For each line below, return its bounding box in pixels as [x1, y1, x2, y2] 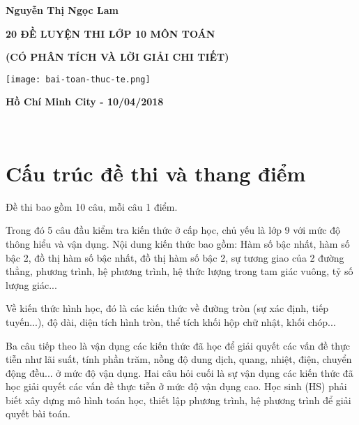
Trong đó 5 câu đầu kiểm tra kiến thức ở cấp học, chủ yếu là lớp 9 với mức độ [6, 223, 340, 237]
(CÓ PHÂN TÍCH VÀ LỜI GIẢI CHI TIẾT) [6, 50, 229, 64]
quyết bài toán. [6, 406, 70, 421]
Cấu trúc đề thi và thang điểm [6, 158, 306, 187]
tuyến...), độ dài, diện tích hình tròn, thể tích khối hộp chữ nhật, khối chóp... [6, 314, 336, 329]
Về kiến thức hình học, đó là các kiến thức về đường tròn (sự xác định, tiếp [6, 301, 328, 315]
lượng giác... [6, 277, 57, 292]
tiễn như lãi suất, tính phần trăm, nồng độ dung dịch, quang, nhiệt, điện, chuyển [6, 352, 352, 366]
